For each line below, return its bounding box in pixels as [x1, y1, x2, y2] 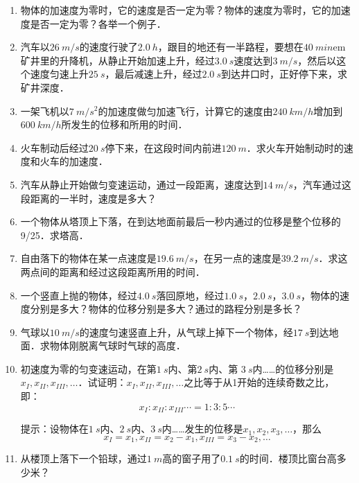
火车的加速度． [40, 154, 108, 168]
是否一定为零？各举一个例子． [30, 16, 166, 30]
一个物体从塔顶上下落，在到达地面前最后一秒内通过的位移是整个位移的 [20, 214, 341, 229]
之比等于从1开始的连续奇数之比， [184, 375, 335, 389]
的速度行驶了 [79, 39, 138, 54]
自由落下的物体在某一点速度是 [20, 251, 157, 265]
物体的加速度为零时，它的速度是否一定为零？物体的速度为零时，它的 [20, 3, 331, 17]
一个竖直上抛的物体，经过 [20, 288, 137, 302]
